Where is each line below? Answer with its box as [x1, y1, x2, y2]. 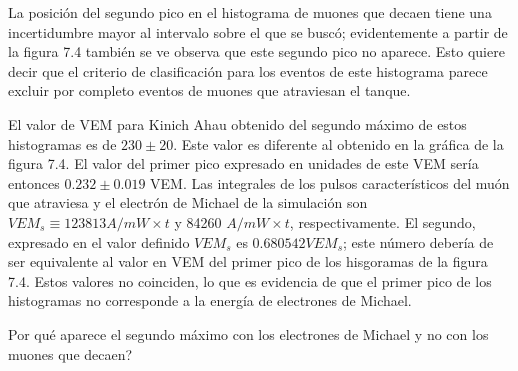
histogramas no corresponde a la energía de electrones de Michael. [8, 290, 412, 311]
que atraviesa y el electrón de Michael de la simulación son [8, 192, 368, 213]
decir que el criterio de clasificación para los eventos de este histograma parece [8, 60, 488, 81]
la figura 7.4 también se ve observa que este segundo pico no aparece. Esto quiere [8, 41, 505, 62]
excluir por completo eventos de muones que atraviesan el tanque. [8, 80, 411, 101]
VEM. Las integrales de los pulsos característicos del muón [150, 172, 510, 193]
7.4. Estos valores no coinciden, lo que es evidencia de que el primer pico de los [8, 270, 492, 291]
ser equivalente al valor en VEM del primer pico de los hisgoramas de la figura [8, 251, 488, 272]
